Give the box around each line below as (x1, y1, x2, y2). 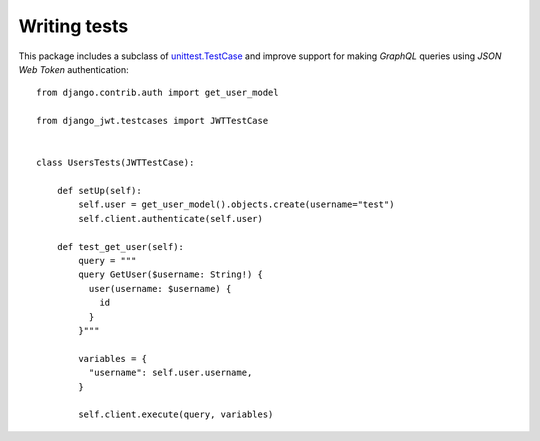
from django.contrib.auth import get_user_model (36, 87, 279, 99)
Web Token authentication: (18, 63, 129, 75)
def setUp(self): (56, 185, 142, 197)
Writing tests (18, 15, 129, 37)
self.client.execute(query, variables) (78, 409, 274, 420)
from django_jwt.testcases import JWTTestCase (36, 115, 269, 127)
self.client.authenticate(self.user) (78, 213, 264, 224)
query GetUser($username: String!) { (78, 269, 264, 280)
